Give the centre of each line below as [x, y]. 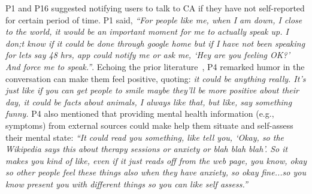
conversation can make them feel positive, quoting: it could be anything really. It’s [156, 78]
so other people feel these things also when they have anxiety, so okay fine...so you [156, 172]
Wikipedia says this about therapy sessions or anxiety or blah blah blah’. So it [147, 149]
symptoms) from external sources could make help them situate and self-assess [149, 125]
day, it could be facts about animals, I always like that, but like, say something [149, 101]
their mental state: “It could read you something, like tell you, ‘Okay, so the [145, 137]
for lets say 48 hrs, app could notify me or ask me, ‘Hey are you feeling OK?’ [148, 55]
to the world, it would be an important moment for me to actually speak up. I [147, 31]
